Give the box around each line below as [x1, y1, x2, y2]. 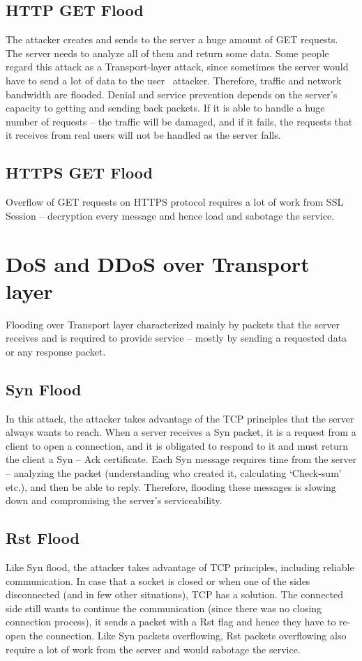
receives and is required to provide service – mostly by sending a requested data [6, 330, 347, 345]
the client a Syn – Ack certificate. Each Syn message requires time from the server [6, 452, 357, 466]
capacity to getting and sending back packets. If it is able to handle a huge [6, 100, 325, 115]
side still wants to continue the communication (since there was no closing [6, 600, 322, 615]
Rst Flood [6, 527, 80, 549]
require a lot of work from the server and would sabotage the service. [6, 641, 301, 656]
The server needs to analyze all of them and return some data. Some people [6, 45, 329, 60]
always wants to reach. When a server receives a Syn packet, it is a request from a [6, 425, 356, 439]
